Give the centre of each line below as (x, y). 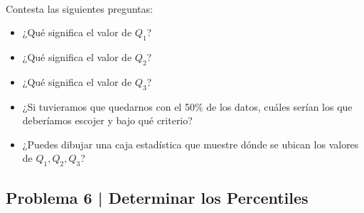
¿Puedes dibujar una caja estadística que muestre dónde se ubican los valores (191, 144)
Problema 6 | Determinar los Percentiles (157, 197)
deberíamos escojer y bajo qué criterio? (107, 120)
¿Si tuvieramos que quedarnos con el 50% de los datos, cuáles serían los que (187, 106)
